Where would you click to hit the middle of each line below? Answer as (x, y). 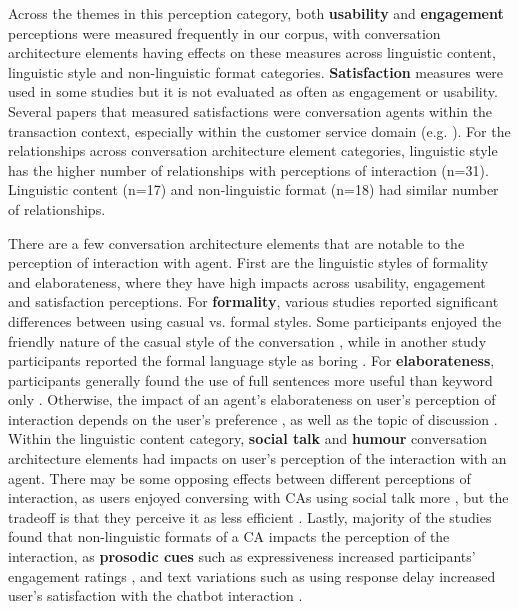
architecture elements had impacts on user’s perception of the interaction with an (257, 458)
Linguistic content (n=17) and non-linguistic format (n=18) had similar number (253, 189)
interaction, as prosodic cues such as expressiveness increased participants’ (242, 556)
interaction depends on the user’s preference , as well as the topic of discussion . (253, 418)
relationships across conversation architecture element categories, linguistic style (253, 150)
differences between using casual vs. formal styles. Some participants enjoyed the (255, 320)
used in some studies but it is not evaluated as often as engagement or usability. (253, 91)
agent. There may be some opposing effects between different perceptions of (239, 477)
